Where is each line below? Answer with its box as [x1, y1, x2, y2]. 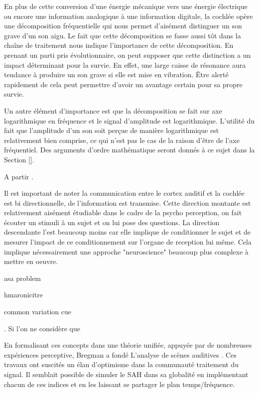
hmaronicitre [4, 289, 43, 300]
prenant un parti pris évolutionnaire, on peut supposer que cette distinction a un [4, 49, 251, 60]
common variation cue [4, 306, 71, 317]
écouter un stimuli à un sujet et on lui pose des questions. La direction [4, 217, 220, 227]
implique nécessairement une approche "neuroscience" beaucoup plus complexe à [4, 246, 249, 257]
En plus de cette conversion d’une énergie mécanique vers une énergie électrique [4, 1, 248, 11]
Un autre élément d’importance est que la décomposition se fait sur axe [4, 105, 222, 116]
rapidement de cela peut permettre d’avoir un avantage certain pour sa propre [4, 79, 243, 89]
